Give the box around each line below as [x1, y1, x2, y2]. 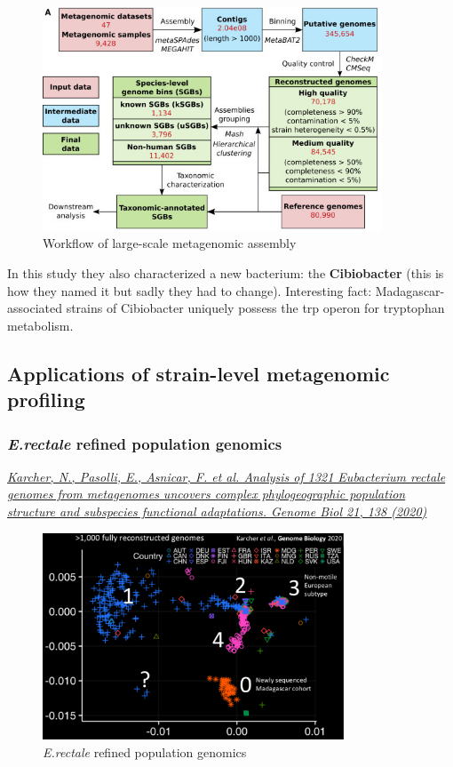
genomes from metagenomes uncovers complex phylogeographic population [7, 484, 406, 503]
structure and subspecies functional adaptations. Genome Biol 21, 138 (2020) [7, 502, 427, 521]
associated [7, 299, 62, 317]
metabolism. [7, 316, 74, 334]
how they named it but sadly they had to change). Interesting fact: [7, 281, 372, 300]
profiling [7, 386, 85, 413]
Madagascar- [375, 281, 445, 300]
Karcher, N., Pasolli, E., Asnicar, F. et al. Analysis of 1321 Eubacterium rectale [7, 467, 446, 485]
